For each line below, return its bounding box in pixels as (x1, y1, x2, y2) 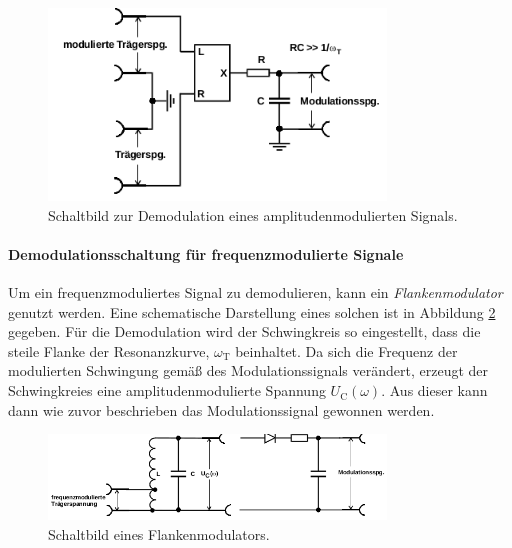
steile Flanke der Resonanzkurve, (8, 340, 210, 361)
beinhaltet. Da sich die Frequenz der (235, 340, 458, 361)
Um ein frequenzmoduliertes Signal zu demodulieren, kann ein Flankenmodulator (8, 282, 503, 303)
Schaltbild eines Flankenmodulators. (48, 523, 270, 544)
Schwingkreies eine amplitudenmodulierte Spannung (8, 380, 326, 401)
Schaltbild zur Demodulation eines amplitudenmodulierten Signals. (48, 204, 458, 225)
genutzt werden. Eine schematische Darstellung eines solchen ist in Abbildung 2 (8, 301, 496, 322)
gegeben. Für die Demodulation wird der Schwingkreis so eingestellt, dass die (8, 321, 481, 342)
